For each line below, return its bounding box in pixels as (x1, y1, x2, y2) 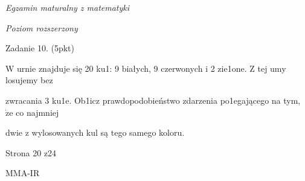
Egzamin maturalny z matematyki (5, 1, 130, 13)
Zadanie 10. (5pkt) (5, 42, 74, 54)
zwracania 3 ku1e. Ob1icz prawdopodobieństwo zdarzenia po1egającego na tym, (5, 94, 301, 106)
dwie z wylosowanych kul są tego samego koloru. (5, 126, 185, 139)
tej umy (257, 62, 286, 74)
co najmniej (16, 106, 59, 118)
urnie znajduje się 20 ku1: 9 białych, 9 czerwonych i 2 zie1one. (17, 62, 247, 74)
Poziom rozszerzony (5, 21, 78, 34)
